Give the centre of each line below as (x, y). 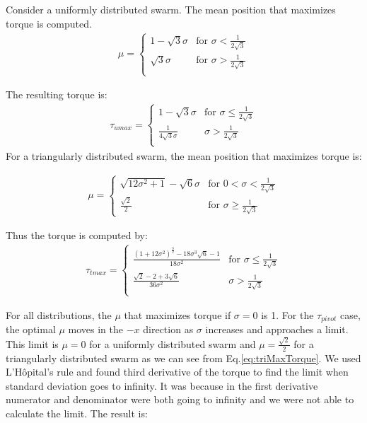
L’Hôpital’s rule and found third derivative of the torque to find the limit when (177, 372)
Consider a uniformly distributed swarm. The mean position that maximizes (171, 9)
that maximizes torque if (177, 314)
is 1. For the (287, 314)
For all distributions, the (59, 314)
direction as (168, 329)
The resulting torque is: (57, 94)
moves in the (96, 329)
